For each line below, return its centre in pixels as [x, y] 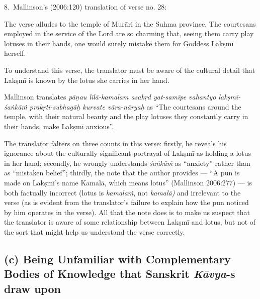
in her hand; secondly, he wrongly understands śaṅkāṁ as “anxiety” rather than [127, 163]
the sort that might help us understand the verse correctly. [95, 231]
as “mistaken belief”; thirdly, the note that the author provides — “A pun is [122, 173]
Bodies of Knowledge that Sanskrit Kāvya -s [120, 274]
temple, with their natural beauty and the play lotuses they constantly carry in [126, 116]
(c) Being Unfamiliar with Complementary [117, 259]
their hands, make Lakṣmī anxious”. [59, 126]
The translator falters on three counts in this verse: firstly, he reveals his [115, 143]
